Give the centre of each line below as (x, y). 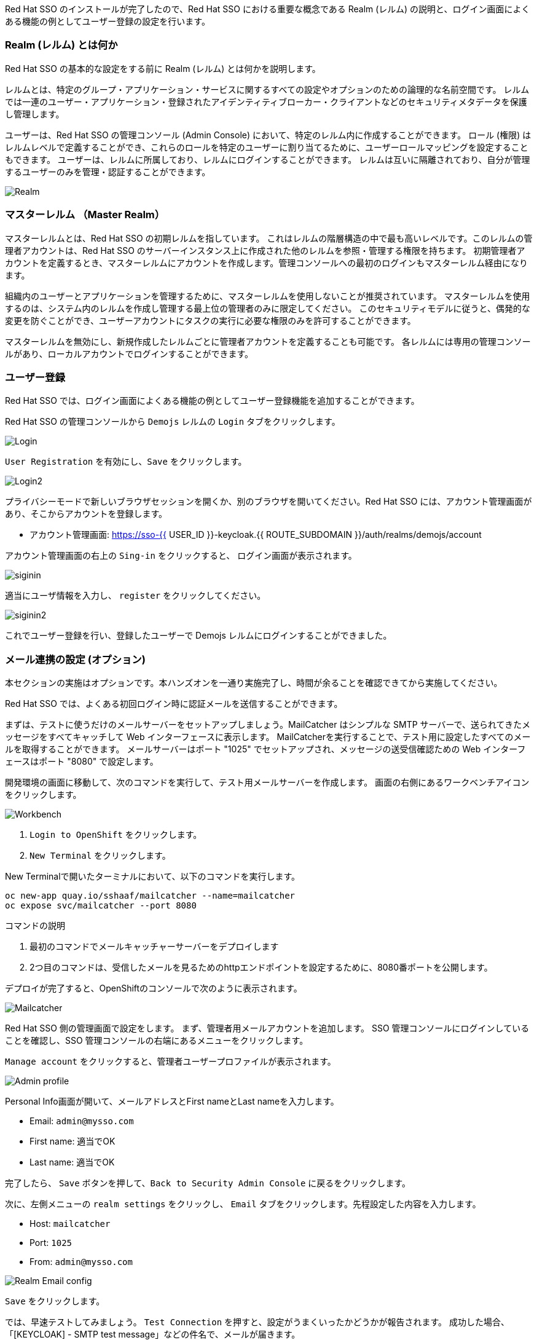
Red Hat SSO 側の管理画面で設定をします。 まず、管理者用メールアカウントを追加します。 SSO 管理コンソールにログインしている (267, 1028)
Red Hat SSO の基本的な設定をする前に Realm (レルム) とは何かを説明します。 (163, 68)
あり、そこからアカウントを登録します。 (86, 514)
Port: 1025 (51, 1243)
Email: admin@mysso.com (82, 1121)
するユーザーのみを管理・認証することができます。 (108, 171)
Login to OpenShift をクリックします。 (116, 834)
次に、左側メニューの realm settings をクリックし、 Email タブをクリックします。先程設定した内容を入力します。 (243, 1204)
